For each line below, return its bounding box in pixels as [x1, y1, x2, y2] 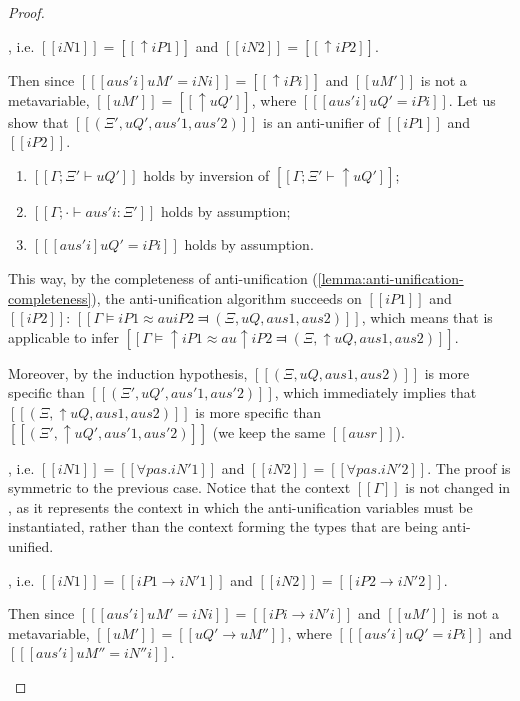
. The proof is [427, 457, 511, 478]
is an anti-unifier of [263, 111, 380, 132]
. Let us [448, 89, 496, 110]
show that [8, 111, 69, 132]
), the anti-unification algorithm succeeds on [91, 287, 362, 308]
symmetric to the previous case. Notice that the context [8, 477, 351, 498]
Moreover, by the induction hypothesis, [8, 362, 248, 383]
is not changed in [405, 477, 511, 498]
